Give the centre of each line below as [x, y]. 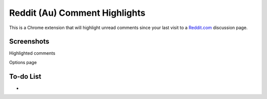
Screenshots [29, 42]
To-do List [25, 76]
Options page [23, 62]
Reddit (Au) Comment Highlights [77, 13]
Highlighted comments [32, 53]
